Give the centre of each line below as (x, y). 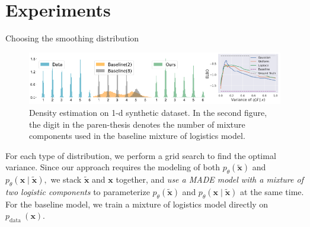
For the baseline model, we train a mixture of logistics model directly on (137, 204)
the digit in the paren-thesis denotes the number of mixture (137, 124)
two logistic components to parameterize (78, 191)
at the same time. (272, 191)
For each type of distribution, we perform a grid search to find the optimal (141, 155)
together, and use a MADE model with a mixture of (210, 179)
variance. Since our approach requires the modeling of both (113, 167)
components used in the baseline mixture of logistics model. (137, 136)
